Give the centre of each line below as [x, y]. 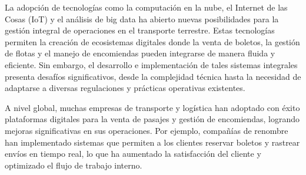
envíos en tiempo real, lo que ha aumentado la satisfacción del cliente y [133, 154]
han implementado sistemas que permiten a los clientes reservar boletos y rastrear [152, 142]
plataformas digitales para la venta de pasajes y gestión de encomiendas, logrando [152, 119]
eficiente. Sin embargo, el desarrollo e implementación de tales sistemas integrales [151, 64]
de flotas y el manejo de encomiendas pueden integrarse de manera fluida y [140, 53]
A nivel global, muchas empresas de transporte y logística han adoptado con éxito [152, 107]
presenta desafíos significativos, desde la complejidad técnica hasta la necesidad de [153, 76]
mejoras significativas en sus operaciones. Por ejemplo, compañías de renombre [147, 130]
